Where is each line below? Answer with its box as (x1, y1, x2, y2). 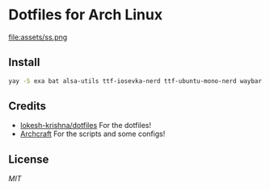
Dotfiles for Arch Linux (8, 6, 163, 24)
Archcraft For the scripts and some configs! (19, 129, 166, 138)
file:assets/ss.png (8, 32, 68, 42)
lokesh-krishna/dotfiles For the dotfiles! (19, 121, 152, 130)
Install (8, 56, 40, 69)
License (8, 152, 49, 166)
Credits (8, 99, 47, 114)
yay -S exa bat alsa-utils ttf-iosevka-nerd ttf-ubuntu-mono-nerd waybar (8, 76, 263, 85)
